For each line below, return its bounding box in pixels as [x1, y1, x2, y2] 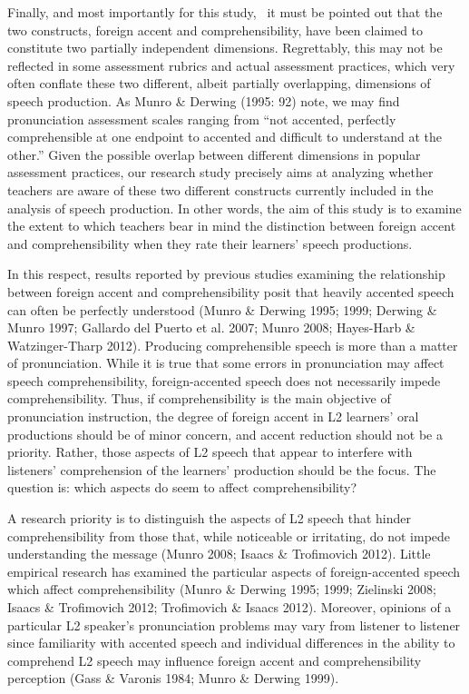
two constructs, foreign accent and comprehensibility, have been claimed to [7, 20, 424, 39]
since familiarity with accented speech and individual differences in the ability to [7, 633, 455, 652]
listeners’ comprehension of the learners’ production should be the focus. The [7, 460, 436, 479]
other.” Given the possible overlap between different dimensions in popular [7, 144, 421, 164]
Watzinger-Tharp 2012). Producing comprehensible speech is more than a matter [7, 335, 458, 354]
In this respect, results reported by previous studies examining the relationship [7, 264, 445, 283]
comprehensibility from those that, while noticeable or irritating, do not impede [7, 526, 451, 545]
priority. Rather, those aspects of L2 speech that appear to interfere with [7, 442, 413, 461]
